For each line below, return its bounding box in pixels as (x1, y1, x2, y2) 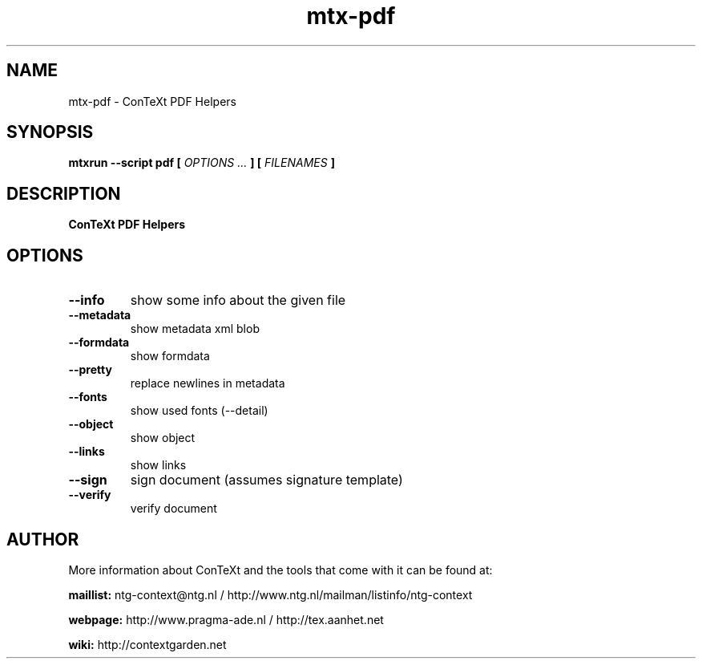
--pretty (68, 363, 112, 377)
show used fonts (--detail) (130, 403, 268, 418)
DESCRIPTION (6, 183, 121, 204)
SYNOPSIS (6, 122, 94, 143)
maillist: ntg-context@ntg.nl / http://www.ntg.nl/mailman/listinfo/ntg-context (68, 587, 473, 602)
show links (130, 458, 187, 472)
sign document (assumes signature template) (130, 472, 403, 489)
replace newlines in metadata (130, 376, 285, 391)
